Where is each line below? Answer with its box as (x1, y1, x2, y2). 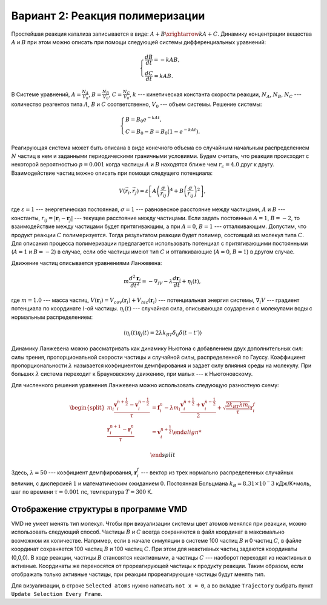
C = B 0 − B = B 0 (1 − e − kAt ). (125, 127, 200, 136)
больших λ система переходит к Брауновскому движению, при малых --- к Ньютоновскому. (11, 370, 253, 378)
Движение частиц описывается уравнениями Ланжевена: (11, 259, 162, 266)
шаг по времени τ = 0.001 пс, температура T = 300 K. (11, 488, 153, 495)
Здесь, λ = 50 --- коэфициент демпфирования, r (11, 469, 137, 476)
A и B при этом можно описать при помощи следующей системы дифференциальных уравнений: (11, 38, 266, 45)
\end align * (171, 429, 202, 436)
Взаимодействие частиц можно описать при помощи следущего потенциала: (11, 169, 213, 177)
